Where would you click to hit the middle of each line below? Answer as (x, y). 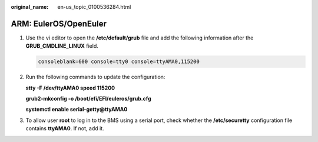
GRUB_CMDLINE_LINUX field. (62, 46)
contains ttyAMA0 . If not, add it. (65, 128)
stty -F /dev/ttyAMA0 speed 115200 (70, 88)
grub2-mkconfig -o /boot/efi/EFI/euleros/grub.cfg (88, 99)
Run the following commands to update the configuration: (95, 77)
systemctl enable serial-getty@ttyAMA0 (77, 110)
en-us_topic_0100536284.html (94, 7)
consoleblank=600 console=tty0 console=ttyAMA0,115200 (119, 62)
